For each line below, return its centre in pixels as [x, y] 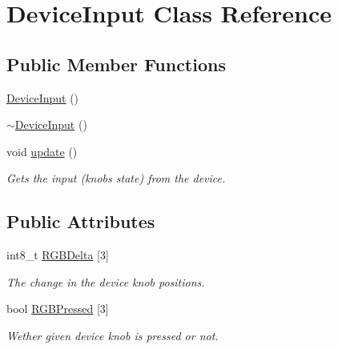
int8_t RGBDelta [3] [58, 255]
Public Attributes [81, 221]
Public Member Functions [116, 64]
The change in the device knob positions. [106, 281]
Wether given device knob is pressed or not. [113, 335]
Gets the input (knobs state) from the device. [116, 178]
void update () [42, 151]
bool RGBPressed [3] [58, 309]
